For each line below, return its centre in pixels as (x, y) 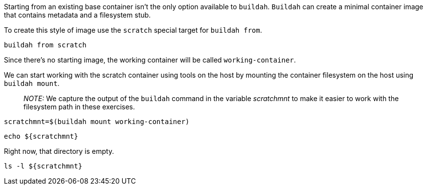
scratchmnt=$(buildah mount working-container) (97, 122)
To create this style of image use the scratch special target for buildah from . (133, 30)
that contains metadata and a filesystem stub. (78, 15)
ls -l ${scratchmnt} (43, 166)
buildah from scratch (45, 45)
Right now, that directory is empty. (59, 151)
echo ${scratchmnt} (41, 136)
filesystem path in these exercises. (79, 107)
